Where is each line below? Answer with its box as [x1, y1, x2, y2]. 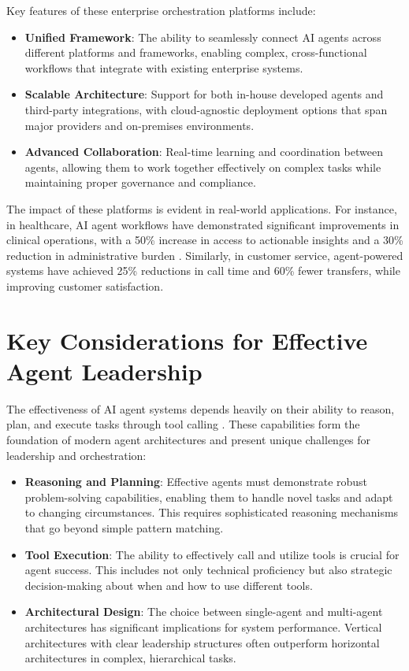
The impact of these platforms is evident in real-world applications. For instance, [6, 200, 397, 217]
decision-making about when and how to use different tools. [24, 576, 313, 593]
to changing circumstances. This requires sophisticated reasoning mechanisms [24, 504, 399, 521]
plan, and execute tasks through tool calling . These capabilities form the [6, 416, 360, 432]
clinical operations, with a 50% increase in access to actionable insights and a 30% [6, 232, 403, 248]
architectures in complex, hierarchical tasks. [24, 650, 236, 666]
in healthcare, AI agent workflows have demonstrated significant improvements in [6, 216, 400, 232]
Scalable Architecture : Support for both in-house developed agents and [24, 86, 384, 102]
